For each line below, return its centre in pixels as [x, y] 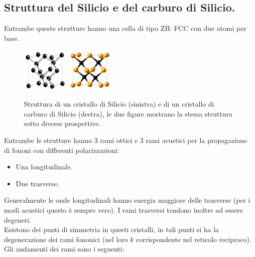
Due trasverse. [37, 183]
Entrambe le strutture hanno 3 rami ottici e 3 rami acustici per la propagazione [126, 140]
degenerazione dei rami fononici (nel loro [66, 239]
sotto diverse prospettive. [62, 123]
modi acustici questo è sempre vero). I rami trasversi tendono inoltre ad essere [124, 209]
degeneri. [18, 219]
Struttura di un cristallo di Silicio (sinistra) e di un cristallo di [119, 104]
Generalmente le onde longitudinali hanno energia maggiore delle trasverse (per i [127, 200]
